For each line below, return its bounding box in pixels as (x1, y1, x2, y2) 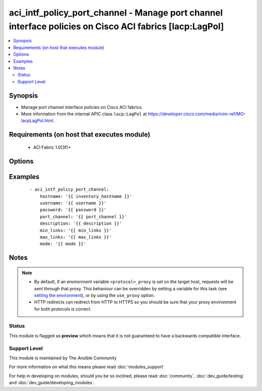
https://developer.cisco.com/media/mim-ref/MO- (147, 111, 246, 117)
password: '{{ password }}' (39, 207, 107, 213)
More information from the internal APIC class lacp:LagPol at (21, 111, 147, 117)
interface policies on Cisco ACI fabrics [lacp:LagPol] (9, 21, 224, 32)
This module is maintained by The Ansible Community (9, 355, 117, 361)
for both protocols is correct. (34, 306, 92, 312)
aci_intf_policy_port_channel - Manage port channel (9, 7, 223, 18)
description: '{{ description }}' (39, 221, 122, 226)
